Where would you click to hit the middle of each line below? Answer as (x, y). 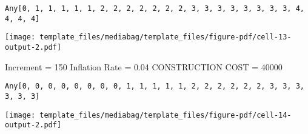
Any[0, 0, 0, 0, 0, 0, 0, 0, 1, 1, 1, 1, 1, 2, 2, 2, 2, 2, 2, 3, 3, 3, (155, 86)
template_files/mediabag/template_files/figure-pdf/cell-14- (166, 115)
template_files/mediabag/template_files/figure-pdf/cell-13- (166, 37)
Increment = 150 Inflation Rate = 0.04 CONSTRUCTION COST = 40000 (144, 66)
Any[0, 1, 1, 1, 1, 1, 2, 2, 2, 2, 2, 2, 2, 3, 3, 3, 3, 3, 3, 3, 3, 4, (155, 8)
